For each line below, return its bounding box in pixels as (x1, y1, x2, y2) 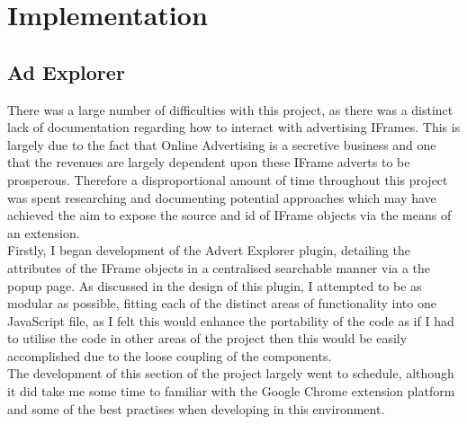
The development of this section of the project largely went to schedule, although (7, 364, 454, 383)
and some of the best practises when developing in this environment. (7, 399, 385, 418)
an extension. (7, 223, 80, 242)
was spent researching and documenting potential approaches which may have (7, 188, 436, 207)
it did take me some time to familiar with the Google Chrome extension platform (7, 382, 455, 401)
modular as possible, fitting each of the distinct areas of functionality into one (7, 294, 436, 313)
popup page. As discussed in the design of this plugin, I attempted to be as (7, 276, 422, 295)
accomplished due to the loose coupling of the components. (7, 346, 332, 365)
